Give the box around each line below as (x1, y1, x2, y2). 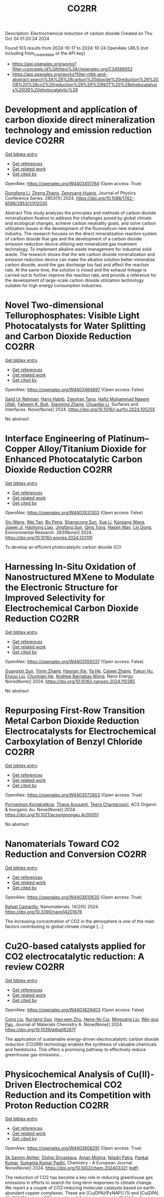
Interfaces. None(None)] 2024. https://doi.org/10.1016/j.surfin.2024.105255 (5, 406, 155, 412)
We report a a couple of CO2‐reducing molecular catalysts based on (5, 1185, 143, 1191)
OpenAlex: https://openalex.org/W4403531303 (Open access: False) (5, 509, 143, 515)
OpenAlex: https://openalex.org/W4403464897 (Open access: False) (5, 386, 144, 392)
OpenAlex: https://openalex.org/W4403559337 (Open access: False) (5, 658, 144, 664)
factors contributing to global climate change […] (5, 924, 103, 929)
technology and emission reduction (5, 125, 152, 136)
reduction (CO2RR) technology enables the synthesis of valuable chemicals (5, 1041, 157, 1047)
